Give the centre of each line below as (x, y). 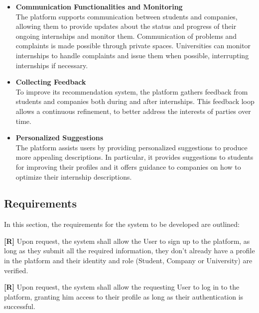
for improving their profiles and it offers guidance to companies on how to (128, 166)
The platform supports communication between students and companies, (127, 16)
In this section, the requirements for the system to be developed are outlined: (122, 224)
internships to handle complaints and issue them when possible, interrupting (132, 55)
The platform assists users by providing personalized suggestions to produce (131, 147)
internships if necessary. (52, 65)
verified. (16, 270)
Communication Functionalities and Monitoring (99, 6)
